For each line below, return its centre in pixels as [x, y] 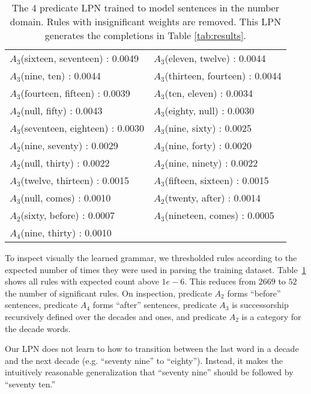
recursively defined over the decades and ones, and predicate [116, 316]
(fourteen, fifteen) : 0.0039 [75, 93]
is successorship [260, 305]
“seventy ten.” [30, 383]
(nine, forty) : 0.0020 [208, 145]
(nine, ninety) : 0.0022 [211, 163]
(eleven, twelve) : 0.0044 [215, 58]
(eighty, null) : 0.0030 [210, 110]
